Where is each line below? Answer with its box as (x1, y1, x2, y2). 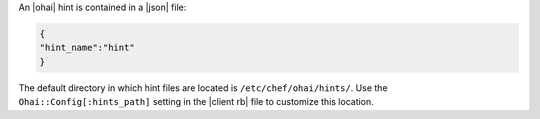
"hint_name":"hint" (39, 42, 135, 54)
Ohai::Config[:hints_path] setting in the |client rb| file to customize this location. (18, 96, 374, 108)
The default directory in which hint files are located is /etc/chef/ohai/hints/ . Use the (18, 81, 389, 94)
